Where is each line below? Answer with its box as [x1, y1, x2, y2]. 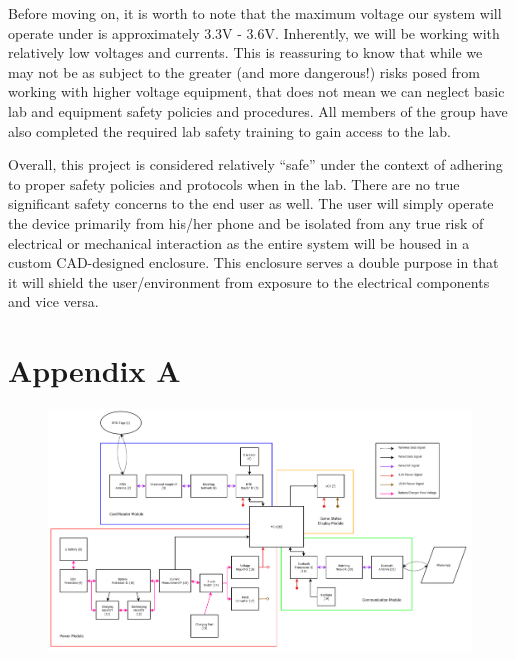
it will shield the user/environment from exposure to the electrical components [8, 271, 490, 292]
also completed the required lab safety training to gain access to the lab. [8, 120, 451, 141]
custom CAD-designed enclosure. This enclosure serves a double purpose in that [8, 252, 499, 273]
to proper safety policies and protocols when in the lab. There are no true [8, 173, 460, 194]
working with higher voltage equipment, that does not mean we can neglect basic [8, 81, 505, 102]
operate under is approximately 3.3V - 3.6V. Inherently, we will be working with [8, 22, 500, 43]
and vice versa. [8, 291, 99, 312]
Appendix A [8, 350, 181, 391]
